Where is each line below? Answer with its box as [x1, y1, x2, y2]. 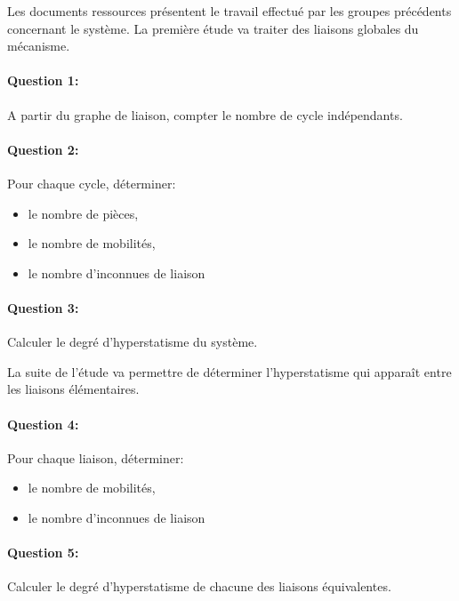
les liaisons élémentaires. [7, 380, 140, 398]
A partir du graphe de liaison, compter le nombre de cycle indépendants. [7, 105, 403, 124]
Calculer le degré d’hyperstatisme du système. [7, 333, 258, 351]
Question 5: [7, 543, 79, 562]
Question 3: [7, 298, 79, 317]
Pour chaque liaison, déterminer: [7, 448, 184, 467]
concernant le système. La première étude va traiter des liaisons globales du [7, 19, 419, 37]
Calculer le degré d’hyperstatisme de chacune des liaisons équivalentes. [7, 577, 391, 596]
